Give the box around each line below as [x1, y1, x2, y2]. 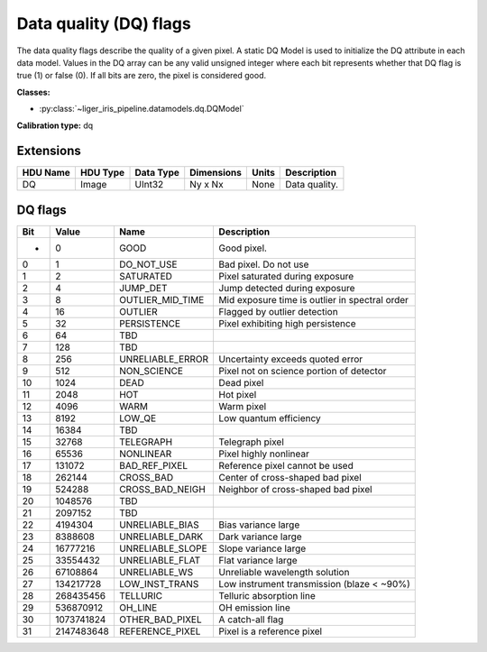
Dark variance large [218, 530, 302, 543]
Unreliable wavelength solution [218, 565, 350, 578]
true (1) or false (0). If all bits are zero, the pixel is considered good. [16, 70, 267, 81]
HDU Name [22, 167, 71, 179]
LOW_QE [118, 411, 157, 424]
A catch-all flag [218, 613, 284, 626]
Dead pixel [218, 376, 264, 389]
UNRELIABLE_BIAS [118, 519, 199, 531]
